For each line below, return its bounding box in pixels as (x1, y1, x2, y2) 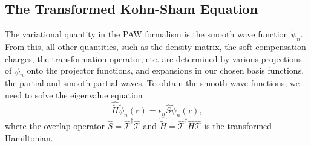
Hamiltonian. (5, 131, 53, 144)
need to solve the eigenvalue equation (5, 89, 143, 101)
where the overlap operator (5, 119, 105, 132)
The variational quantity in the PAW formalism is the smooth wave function (5, 28, 289, 40)
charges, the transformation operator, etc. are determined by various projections (5, 52, 302, 65)
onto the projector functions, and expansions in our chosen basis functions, (27, 64, 304, 77)
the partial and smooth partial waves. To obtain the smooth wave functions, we (5, 77, 300, 89)
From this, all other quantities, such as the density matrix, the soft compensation (5, 40, 306, 53)
